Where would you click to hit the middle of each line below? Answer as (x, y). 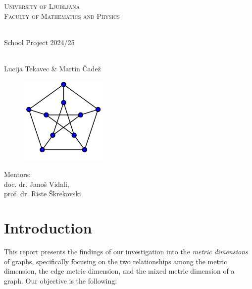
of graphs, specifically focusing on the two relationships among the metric (116, 261)
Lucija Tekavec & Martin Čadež (52, 68)
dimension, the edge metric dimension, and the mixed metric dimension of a (119, 271)
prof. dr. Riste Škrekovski (43, 194)
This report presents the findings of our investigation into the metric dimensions (126, 252)
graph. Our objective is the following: (61, 280)
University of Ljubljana (42, 6)
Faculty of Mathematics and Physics (62, 16)
